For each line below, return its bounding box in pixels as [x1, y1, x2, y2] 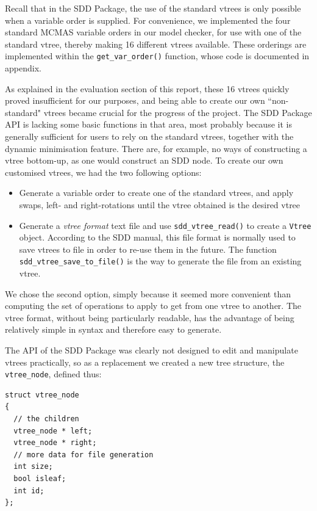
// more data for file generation [13, 450, 154, 459]
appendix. [5, 62, 41, 74]
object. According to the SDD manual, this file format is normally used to [19, 231, 296, 244]
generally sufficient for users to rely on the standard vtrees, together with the [5, 130, 294, 142]
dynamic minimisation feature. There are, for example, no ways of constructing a [5, 142, 307, 154]
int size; [13, 462, 53, 471]
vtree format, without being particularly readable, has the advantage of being [5, 311, 294, 324]
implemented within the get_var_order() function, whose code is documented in [5, 49, 310, 62]
